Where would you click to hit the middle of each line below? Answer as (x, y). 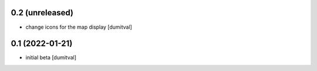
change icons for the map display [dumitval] (79, 27)
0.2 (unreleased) (42, 13)
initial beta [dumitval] (51, 58)
